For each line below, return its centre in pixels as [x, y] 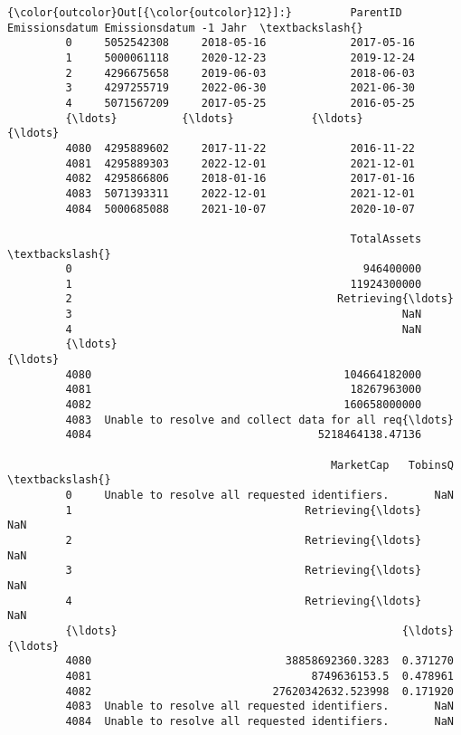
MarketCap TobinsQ [392, 465]
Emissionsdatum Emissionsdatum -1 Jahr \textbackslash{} [185, 28]
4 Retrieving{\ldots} [244, 601]
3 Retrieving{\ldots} [244, 571]
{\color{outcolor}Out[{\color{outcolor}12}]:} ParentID [205, 13]
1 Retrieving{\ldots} [244, 510]
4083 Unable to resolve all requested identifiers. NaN [259, 706]
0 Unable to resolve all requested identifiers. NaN [259, 495]
